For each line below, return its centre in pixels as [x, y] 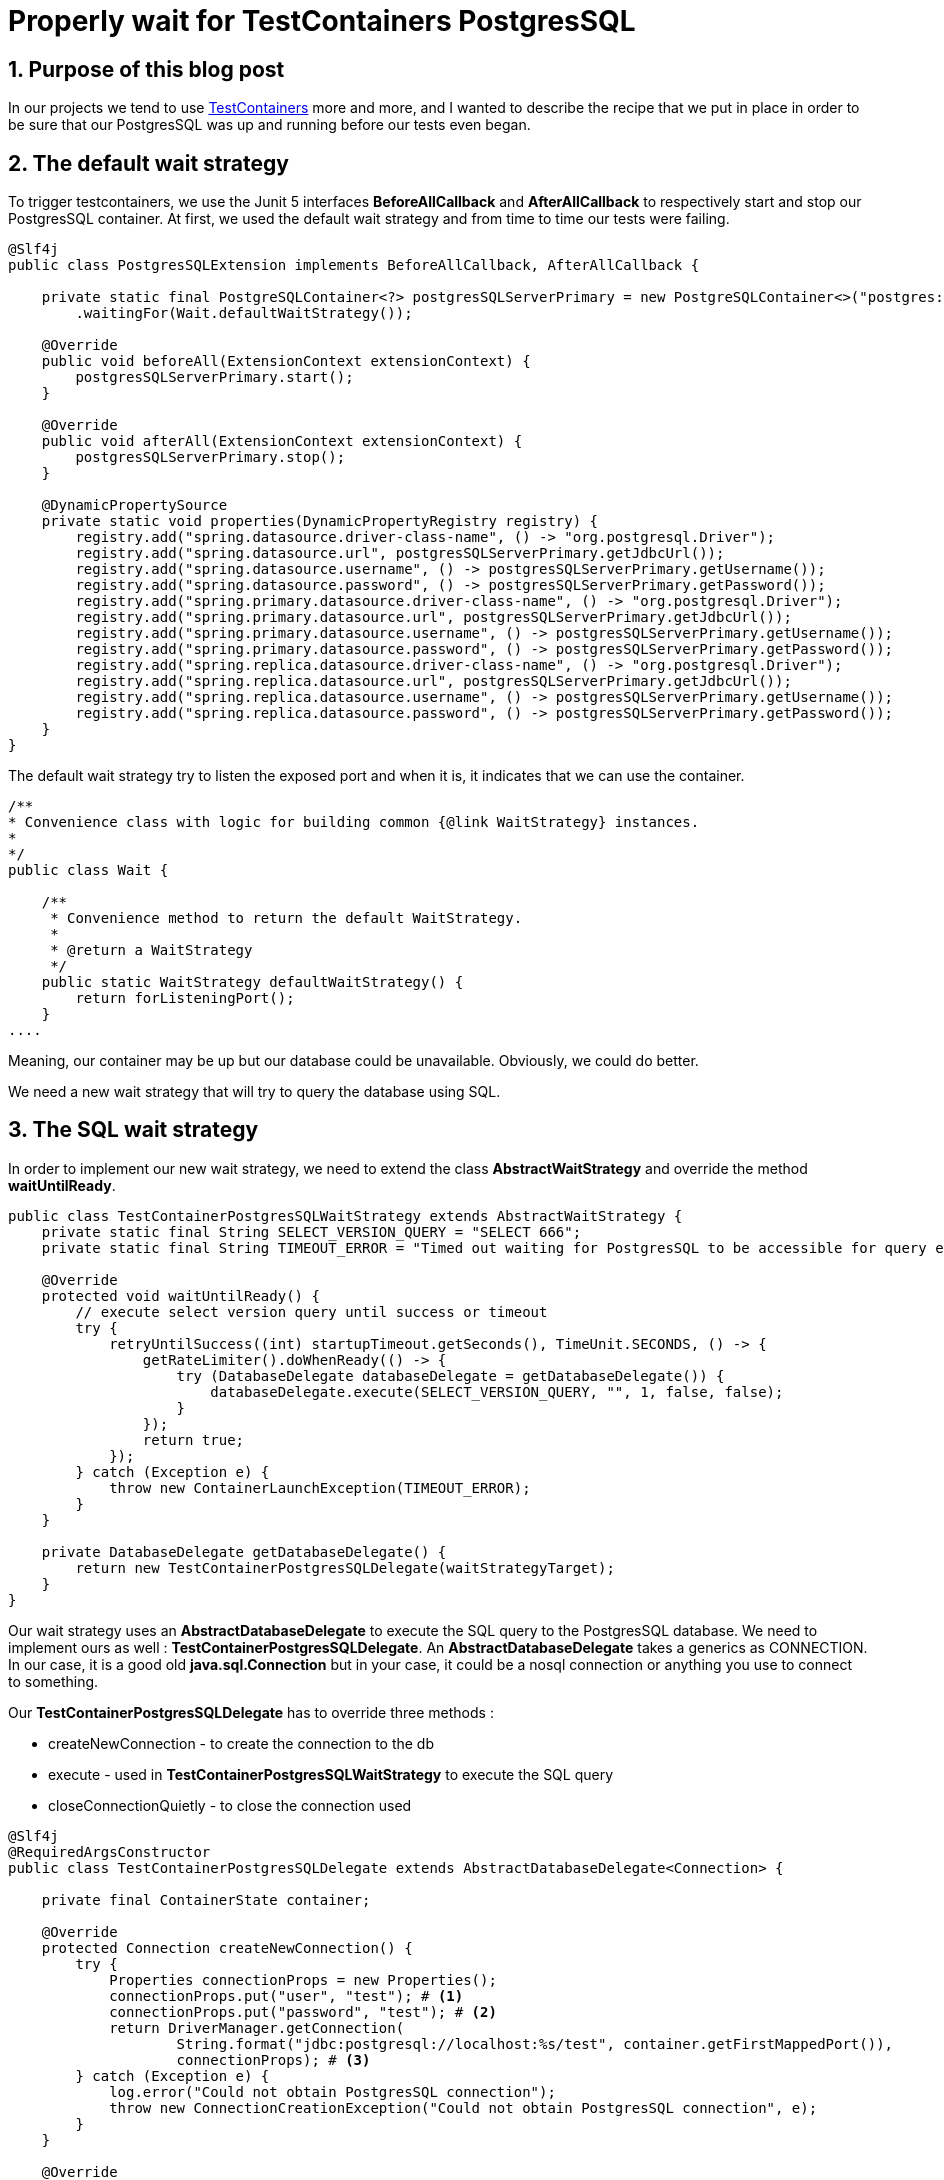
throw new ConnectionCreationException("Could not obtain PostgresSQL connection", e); [463, 2107]
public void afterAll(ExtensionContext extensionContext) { [282, 441]
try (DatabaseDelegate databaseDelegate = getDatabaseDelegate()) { [450, 1375]
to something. [53, 1681]
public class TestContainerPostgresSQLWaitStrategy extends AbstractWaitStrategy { [345, 1215]
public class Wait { [88, 870]
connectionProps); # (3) [273, 2059]
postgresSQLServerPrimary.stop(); [210, 457]
